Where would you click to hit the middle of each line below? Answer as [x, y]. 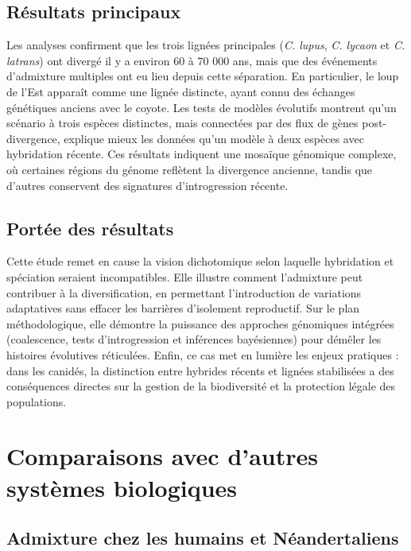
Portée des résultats [90, 228]
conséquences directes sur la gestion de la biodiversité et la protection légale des [201, 386]
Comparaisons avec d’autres [163, 456]
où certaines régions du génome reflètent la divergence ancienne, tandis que [190, 169]
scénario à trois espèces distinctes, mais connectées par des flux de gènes [182, 123]
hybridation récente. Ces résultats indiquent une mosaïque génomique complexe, [202, 154]
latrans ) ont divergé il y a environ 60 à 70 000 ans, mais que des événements [192, 60]
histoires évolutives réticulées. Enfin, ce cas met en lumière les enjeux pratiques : [203, 354]
